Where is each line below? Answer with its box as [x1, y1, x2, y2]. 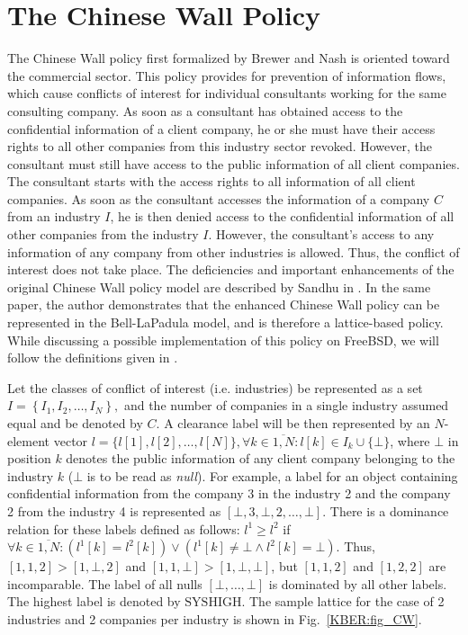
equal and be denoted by [7, 414, 143, 432]
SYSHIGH [184, 596, 242, 610]
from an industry [7, 207, 101, 226]
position [7, 449, 51, 468]
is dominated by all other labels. [268, 574, 447, 593]
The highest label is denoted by [7, 592, 181, 611]
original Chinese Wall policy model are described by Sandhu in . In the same [7, 277, 431, 296]
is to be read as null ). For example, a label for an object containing [86, 466, 458, 485]
